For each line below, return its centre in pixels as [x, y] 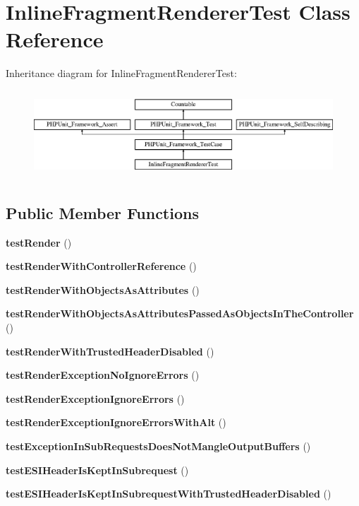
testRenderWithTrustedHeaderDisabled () [110, 351]
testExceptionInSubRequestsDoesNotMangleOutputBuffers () [158, 446]
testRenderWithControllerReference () [101, 266]
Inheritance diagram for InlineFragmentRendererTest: [121, 73]
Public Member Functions [102, 212]
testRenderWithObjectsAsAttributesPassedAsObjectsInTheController [180, 313]
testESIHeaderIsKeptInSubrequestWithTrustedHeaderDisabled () [169, 494]
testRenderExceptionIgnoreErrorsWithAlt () [116, 422]
